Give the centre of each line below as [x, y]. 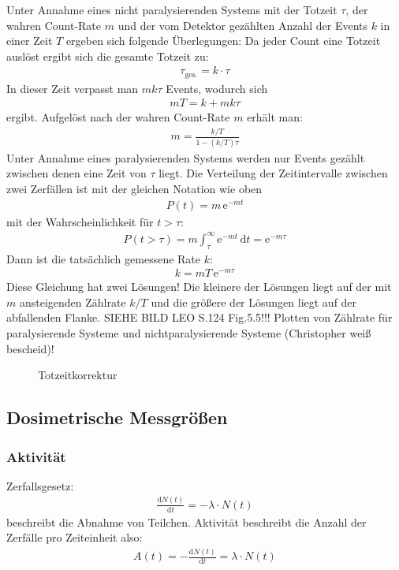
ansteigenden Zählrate [73, 302]
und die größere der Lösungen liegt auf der [254, 302]
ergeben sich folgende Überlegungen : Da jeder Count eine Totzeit [223, 41]
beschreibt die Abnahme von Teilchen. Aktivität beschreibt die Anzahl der [186, 522]
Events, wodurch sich [217, 88]
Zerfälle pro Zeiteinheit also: [75, 537]
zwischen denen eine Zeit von [76, 173]
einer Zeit [30, 41]
